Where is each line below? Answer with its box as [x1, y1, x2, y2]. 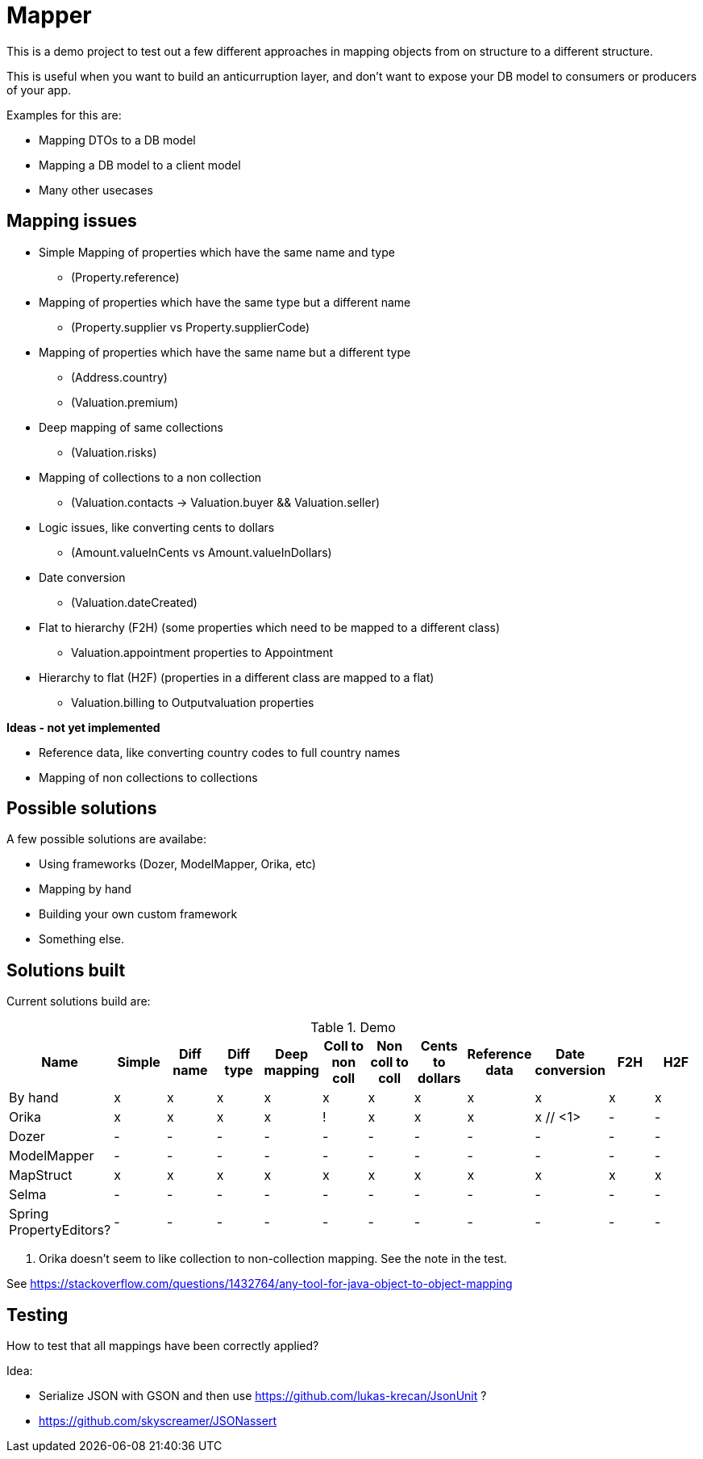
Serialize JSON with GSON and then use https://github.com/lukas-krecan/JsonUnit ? [39, 1389, 487, 1403]
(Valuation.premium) [71, 395, 179, 409]
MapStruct [9, 1167, 73, 1184]
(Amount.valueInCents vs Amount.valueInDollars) [71, 545, 332, 559]
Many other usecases [39, 182, 153, 197]
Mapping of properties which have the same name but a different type [39, 345, 411, 359]
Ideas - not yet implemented [6, 720, 160, 734]
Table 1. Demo [310, 1019, 396, 1036]
